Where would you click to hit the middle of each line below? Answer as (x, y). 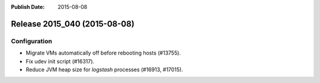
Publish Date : (28, 7)
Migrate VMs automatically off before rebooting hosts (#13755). (103, 53)
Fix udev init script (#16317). (60, 61)
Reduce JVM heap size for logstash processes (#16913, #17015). (105, 69)
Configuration (32, 41)
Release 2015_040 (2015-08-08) (73, 24)
